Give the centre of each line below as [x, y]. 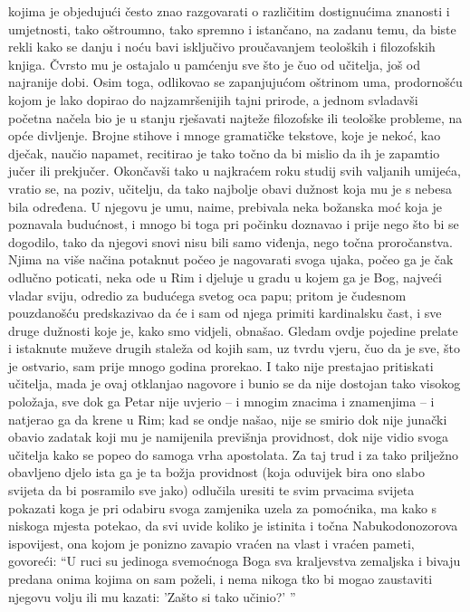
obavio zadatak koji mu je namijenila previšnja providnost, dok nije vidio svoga [229, 437]
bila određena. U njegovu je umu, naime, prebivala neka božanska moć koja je [225, 206]
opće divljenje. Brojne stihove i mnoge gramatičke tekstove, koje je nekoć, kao [225, 135]
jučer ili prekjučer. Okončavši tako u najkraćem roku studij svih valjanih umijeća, [235, 171]
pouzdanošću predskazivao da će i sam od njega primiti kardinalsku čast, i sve [225, 313]
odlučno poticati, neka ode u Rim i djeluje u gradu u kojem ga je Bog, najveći [225, 277]
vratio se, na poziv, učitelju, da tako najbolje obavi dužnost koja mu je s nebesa [230, 188]
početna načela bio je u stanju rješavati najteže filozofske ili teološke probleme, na [235, 117]
